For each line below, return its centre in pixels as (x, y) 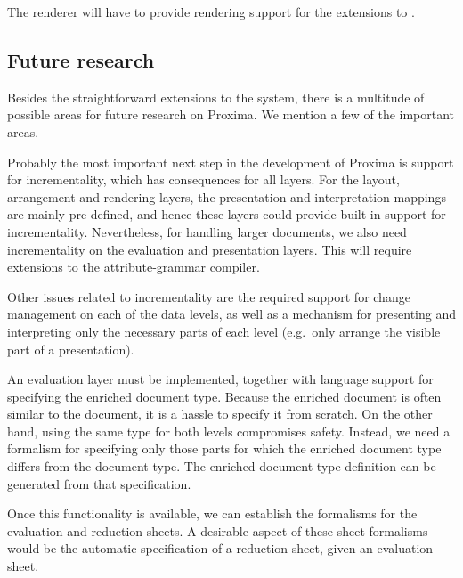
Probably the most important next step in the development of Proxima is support (231, 162)
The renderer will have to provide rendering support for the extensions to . (211, 12)
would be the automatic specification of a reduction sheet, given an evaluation (220, 548)
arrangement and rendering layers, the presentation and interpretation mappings (227, 196)
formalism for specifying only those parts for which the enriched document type (224, 448)
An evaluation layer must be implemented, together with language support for (220, 379)
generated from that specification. (99, 483)
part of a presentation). (71, 349)
